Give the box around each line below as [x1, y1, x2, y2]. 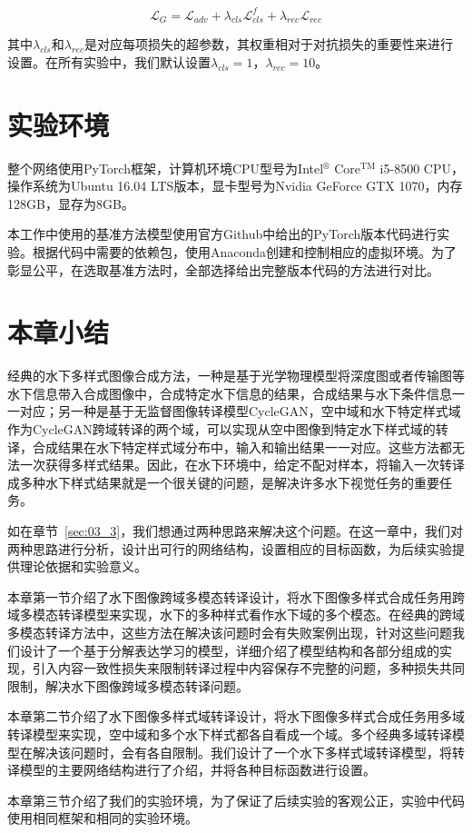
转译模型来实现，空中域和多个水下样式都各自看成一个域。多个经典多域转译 [7, 724, 452, 743]
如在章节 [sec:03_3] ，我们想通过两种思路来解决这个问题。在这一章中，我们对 [7, 521, 464, 540]
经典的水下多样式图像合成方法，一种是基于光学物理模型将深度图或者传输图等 [7, 366, 465, 385]
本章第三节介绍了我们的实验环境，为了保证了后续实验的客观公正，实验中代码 [7, 790, 465, 809]
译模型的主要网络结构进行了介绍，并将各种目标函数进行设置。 [7, 760, 376, 779]
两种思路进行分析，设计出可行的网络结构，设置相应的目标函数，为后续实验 [7, 539, 452, 558]
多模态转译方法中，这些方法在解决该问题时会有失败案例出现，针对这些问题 [7, 623, 452, 642]
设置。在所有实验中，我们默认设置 [7, 52, 211, 71]
